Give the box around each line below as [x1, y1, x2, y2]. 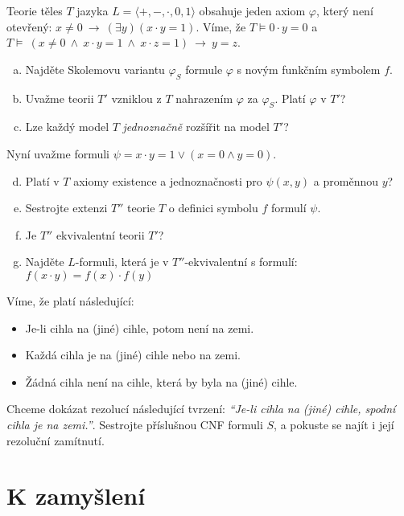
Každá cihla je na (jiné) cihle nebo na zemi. [25, 346, 241, 363]
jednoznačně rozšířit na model [122, 118, 270, 135]
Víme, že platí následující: [6, 292, 134, 309]
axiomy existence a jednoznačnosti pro [73, 172, 262, 189]
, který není [315, 2, 373, 18]
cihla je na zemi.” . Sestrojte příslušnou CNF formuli [6, 416, 263, 432]
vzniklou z [111, 89, 162, 106]
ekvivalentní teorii [56, 226, 145, 243]
